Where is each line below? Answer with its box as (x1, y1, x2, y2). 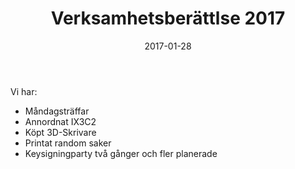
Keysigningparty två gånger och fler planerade (24, 147, 218, 159)
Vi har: (10, 85, 38, 97)
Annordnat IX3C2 (24, 115, 97, 127)
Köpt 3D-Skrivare (24, 126, 97, 138)
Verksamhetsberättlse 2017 (50, 7, 286, 30)
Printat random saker (24, 137, 112, 149)
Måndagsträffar (24, 105, 90, 117)
